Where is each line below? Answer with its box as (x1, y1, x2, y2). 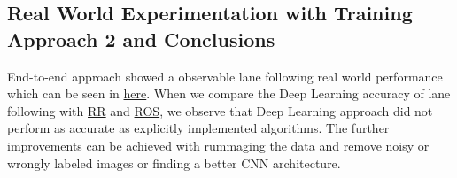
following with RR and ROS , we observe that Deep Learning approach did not (7, 101, 433, 120)
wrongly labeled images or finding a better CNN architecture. (7, 153, 341, 172)
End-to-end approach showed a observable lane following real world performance (7, 66, 443, 85)
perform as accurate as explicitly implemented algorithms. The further (7, 119, 390, 137)
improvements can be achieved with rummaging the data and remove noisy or (7, 135, 430, 154)
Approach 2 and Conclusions (7, 25, 275, 52)
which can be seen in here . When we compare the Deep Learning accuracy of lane (7, 84, 451, 103)
